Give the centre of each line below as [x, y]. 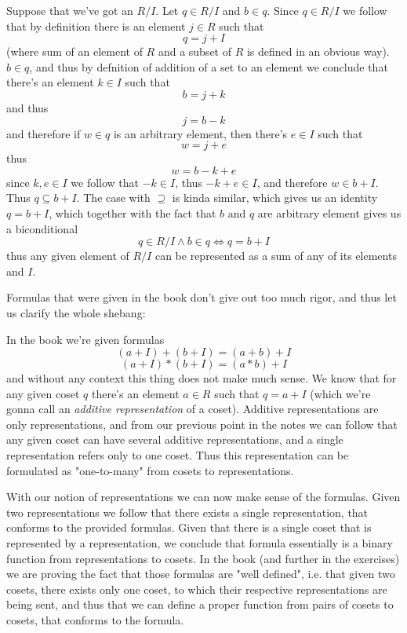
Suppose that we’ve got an [70, 10]
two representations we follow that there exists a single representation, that [187, 512]
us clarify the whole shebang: [76, 312]
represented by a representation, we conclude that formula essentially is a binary [200, 543]
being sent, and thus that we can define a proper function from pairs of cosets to [200, 604]
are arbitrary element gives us [329, 212]
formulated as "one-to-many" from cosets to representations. [150, 470]
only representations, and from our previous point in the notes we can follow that [202, 424]
